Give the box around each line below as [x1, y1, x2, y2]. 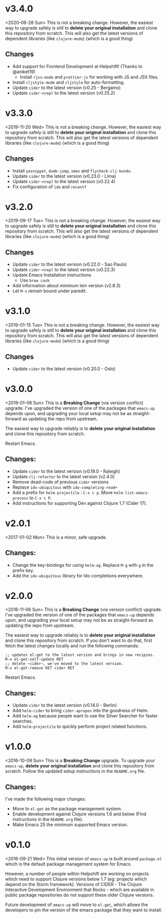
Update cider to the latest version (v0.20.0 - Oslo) [12, 366, 116, 372]
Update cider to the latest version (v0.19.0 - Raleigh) [12, 468, 121, 474]
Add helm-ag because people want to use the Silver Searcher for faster [12, 713, 158, 719]
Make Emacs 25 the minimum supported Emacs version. [12, 821, 128, 827]
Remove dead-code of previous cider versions [12, 479, 109, 485]
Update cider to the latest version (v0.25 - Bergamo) [12, 85, 121, 91]
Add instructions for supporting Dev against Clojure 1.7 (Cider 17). [12, 500, 147, 506]
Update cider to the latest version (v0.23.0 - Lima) [12, 173, 116, 179]
